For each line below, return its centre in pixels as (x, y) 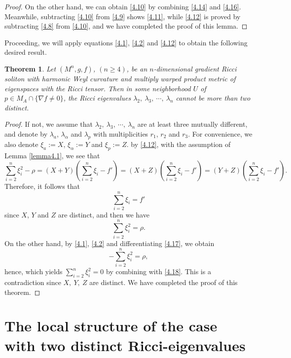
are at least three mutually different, (192, 124)
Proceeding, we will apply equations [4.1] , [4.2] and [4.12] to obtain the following (126, 42)
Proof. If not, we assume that (49, 124)
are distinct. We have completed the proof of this (164, 282)
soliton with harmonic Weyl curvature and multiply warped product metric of (120, 78)
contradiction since (33, 282)
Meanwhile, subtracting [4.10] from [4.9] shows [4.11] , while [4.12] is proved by (123, 16)
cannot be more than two (213, 98)
